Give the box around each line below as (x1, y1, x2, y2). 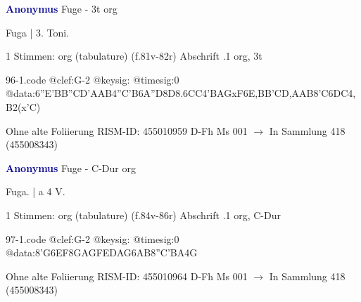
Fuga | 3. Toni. (6, 25, 70, 39)
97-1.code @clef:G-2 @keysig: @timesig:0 (6, 231, 179, 246)
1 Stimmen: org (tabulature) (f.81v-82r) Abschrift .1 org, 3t (6, 48, 262, 63)
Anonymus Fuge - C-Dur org (6, 160, 136, 175)
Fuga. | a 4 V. (6, 184, 65, 199)
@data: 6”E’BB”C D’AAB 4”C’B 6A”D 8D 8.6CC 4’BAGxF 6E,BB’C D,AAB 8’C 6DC (6, 86, 348, 100)
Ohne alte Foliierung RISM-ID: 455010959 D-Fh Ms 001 (6, 123, 248, 138)
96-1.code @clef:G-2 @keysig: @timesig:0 (6, 72, 179, 86)
